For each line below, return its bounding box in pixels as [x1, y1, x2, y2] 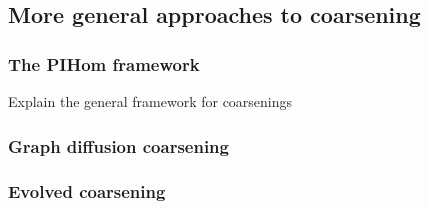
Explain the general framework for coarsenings [8, 91, 293, 111]
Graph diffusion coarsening [8, 133, 229, 158]
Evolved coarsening [8, 179, 166, 204]
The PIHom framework [8, 51, 200, 76]
